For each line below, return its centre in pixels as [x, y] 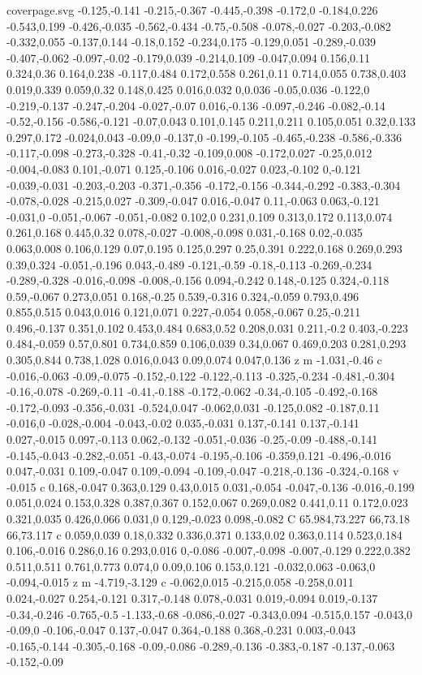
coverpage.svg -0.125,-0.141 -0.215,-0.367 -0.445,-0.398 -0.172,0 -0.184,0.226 [192, 10]
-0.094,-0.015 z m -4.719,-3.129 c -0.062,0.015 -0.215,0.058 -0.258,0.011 [180, 582]
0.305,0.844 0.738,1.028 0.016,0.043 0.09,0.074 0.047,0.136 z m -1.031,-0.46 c [194, 360]
